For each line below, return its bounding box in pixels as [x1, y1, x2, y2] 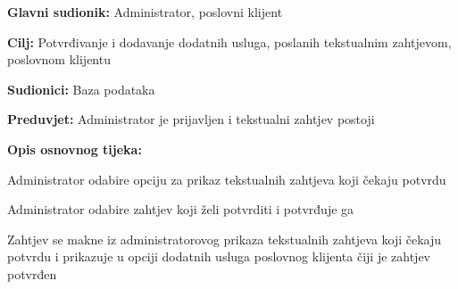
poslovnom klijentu [7, 50, 111, 69]
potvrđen [7, 264, 57, 283]
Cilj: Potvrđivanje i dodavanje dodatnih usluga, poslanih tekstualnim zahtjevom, [7, 32, 452, 51]
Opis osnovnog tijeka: [7, 139, 142, 158]
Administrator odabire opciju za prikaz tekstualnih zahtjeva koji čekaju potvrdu [7, 169, 446, 188]
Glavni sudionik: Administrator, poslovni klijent [7, 3, 283, 21]
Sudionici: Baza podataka [7, 79, 155, 98]
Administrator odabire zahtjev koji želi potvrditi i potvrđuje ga [7, 200, 354, 219]
